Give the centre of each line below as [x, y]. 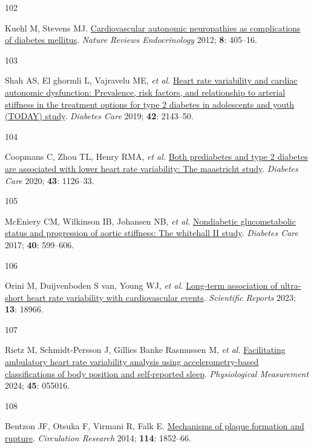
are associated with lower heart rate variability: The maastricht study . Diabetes [152, 168]
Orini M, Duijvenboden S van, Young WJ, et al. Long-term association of [141, 285]
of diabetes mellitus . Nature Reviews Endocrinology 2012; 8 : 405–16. [131, 40]
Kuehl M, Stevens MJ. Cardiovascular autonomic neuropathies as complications [153, 28]
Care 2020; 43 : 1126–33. [50, 180]
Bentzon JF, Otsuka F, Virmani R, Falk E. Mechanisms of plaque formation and [155, 426]
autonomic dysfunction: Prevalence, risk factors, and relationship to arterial [145, 92]
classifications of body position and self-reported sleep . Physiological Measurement [157, 373]
